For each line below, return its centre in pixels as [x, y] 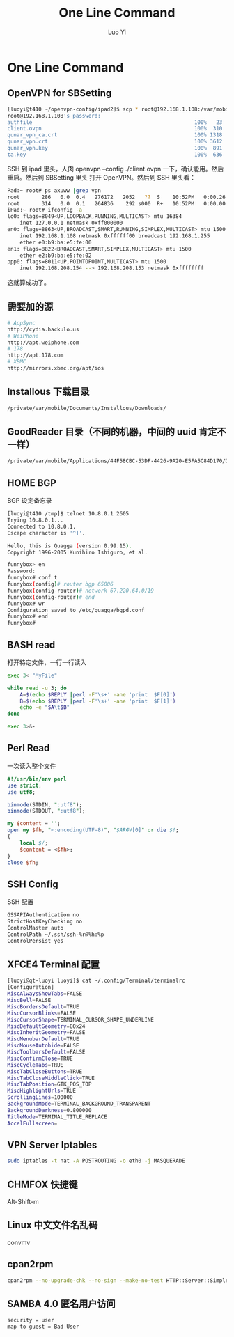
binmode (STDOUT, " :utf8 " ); [46, 811]
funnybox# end [28, 617]
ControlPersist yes [36, 941]
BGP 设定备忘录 [30, 501]
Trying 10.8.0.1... [36, 520]
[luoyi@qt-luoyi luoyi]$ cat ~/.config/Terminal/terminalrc [96, 981]
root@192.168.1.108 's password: [54, 116]
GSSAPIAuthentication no [43, 915]
